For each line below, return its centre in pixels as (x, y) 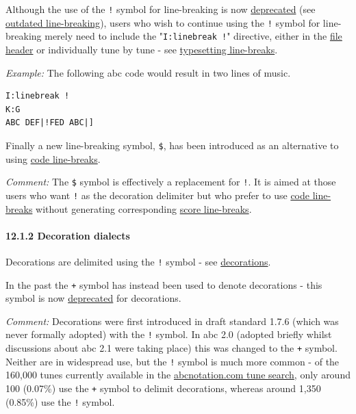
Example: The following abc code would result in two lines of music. (148, 72)
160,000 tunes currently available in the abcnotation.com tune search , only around (178, 375)
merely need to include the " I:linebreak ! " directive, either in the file (193, 36)
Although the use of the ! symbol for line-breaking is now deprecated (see (161, 9)
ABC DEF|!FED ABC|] (50, 123)
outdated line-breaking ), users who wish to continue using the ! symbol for (163, 22)
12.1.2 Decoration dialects (68, 235)
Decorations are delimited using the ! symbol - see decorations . (138, 261)
